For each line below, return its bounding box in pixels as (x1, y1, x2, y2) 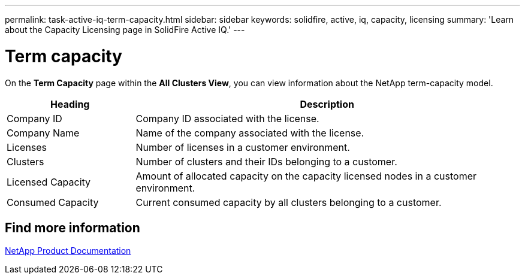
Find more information (5, 220, 140, 235)
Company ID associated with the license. (135, 112, 319, 125)
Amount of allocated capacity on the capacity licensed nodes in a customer (135, 169, 476, 182)
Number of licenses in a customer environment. (135, 141, 350, 153)
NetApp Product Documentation (5, 245, 131, 256)
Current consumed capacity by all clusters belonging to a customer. (135, 196, 442, 208)
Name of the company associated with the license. (135, 126, 364, 139)
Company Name (7, 126, 80, 139)
